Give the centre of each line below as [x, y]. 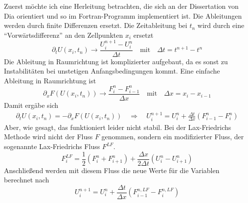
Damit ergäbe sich [31, 105]
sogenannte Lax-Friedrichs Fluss [52, 146]
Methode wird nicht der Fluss [48, 137]
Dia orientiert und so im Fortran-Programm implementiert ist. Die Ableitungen [123, 15]
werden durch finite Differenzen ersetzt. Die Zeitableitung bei [96, 25]
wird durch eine [221, 25]
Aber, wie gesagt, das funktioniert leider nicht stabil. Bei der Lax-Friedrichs [118, 127]
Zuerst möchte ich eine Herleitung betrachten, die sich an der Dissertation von [121, 6]
